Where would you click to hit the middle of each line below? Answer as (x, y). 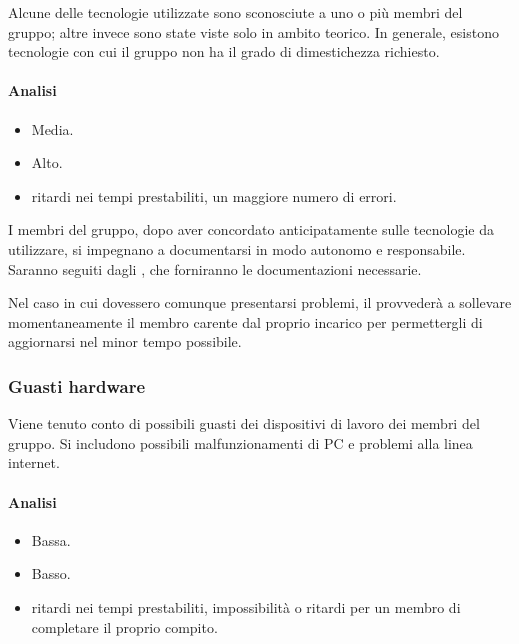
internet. (34, 462)
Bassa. (51, 539)
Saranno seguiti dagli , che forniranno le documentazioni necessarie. (215, 268)
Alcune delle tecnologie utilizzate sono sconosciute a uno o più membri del (235, 12)
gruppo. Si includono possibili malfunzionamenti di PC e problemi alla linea (240, 442)
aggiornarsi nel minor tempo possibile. (125, 341)
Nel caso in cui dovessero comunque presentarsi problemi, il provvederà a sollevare (260, 302)
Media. (52, 128)
